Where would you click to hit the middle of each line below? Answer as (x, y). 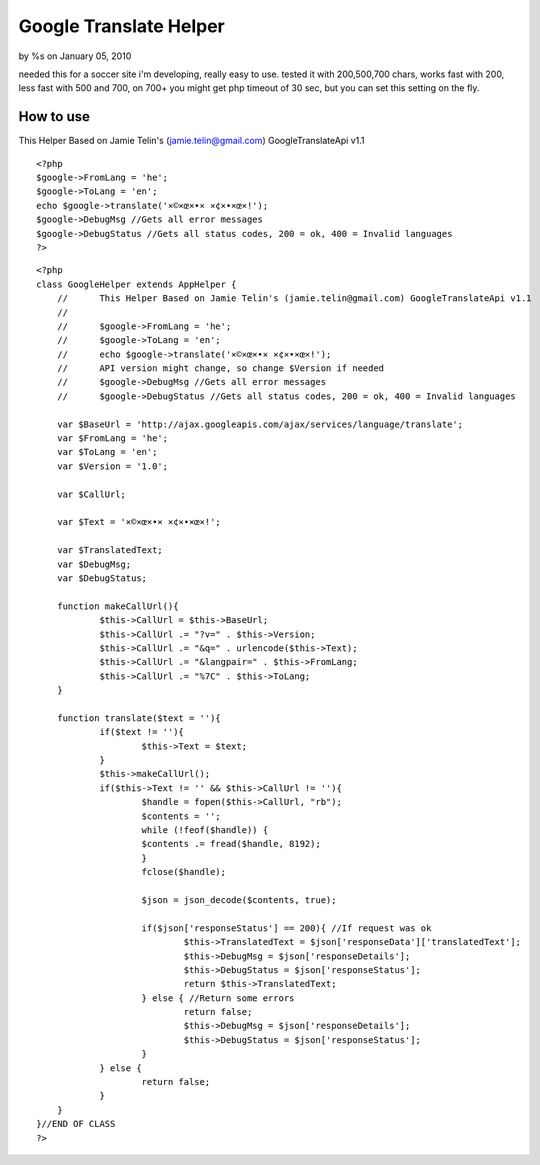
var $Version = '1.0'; (112, 466)
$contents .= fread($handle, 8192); (231, 844)
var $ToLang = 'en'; (107, 452)
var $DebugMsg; (94, 564)
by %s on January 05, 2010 (75, 56)
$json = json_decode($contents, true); (239, 899)
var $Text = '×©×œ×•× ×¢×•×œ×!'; (139, 522)
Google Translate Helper (121, 26)
